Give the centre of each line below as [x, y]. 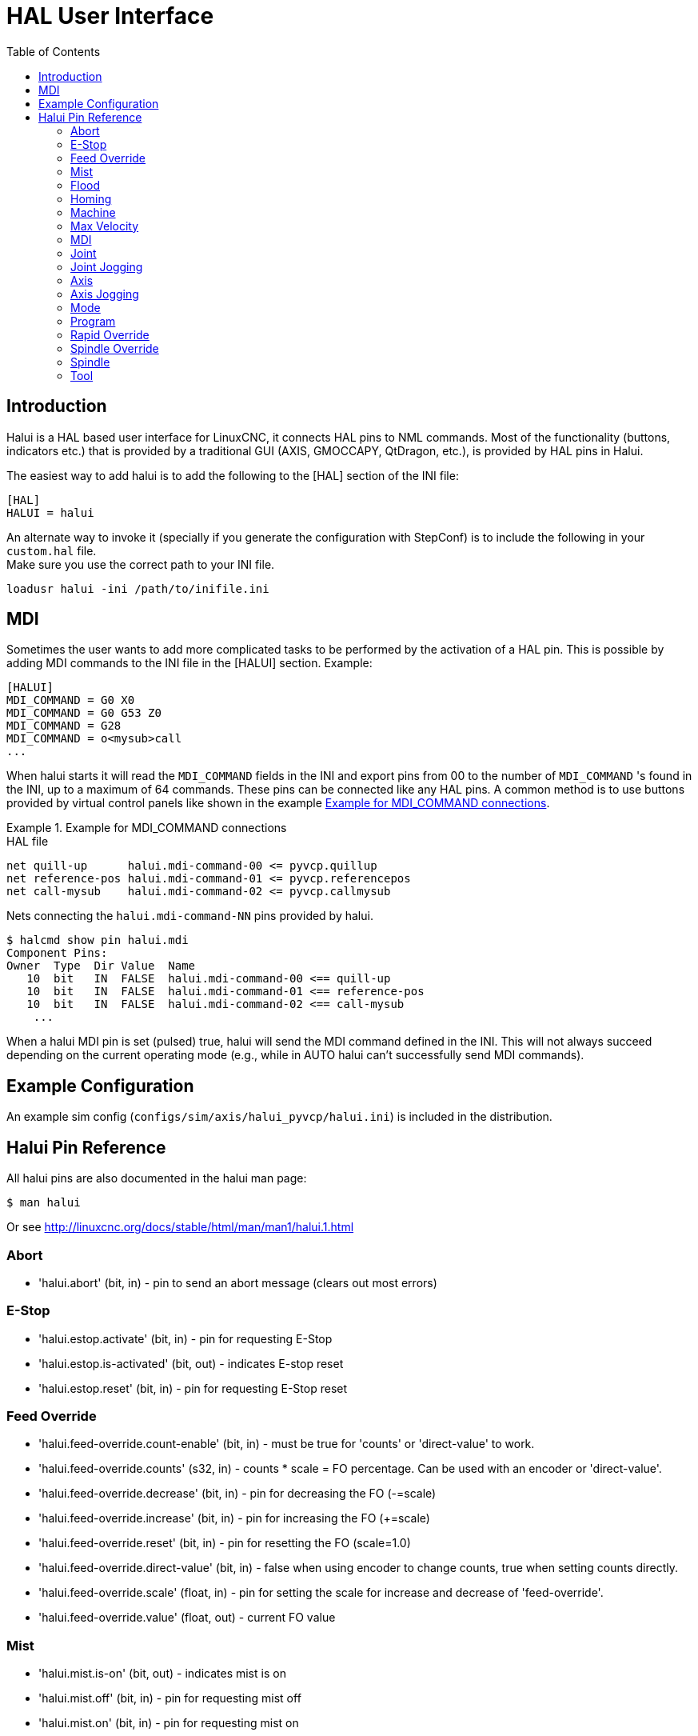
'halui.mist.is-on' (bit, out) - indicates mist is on [162, 1674]
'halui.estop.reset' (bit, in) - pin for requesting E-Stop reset [193, 1388]
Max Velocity [105, 226]
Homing [91, 198]
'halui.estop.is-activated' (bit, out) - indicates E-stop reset [191, 1363]
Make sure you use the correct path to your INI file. [141, 564]
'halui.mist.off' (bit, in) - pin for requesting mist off [170, 1698]
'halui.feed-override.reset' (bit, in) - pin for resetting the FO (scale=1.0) [225, 1543]
